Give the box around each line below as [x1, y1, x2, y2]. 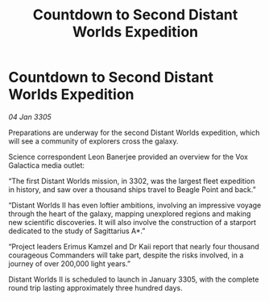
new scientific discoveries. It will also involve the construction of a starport [8, 217, 256, 227]
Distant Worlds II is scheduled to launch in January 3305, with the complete [8, 274, 259, 284]
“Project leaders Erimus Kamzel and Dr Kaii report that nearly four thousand [8, 241, 259, 251]
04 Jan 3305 [8, 111, 52, 122]
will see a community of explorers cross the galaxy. [8, 136, 179, 146]
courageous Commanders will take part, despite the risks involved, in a [8, 250, 244, 260]
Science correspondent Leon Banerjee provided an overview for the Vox [8, 152, 248, 161]
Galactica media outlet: [8, 160, 85, 170]
